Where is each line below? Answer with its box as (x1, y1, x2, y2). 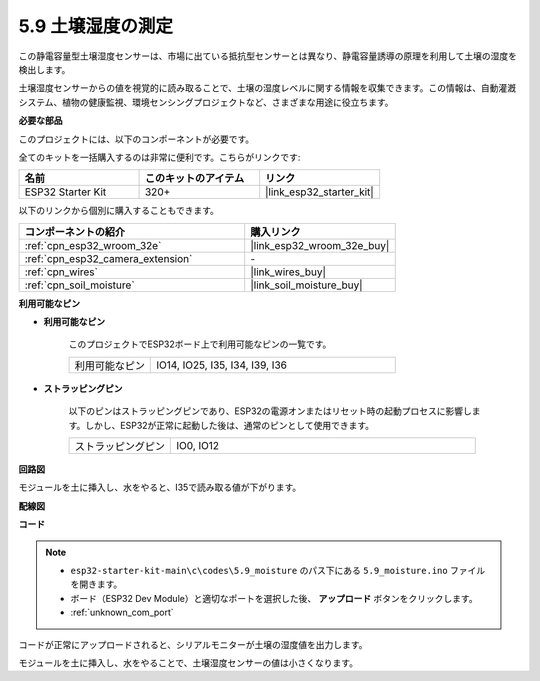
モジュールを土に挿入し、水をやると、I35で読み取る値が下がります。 (18, 481, 302, 494)
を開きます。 (70, 578, 123, 590)
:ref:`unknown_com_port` (70, 606, 174, 619)
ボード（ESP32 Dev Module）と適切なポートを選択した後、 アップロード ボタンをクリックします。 (70, 592, 479, 604)
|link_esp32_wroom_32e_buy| (250, 238, 390, 252)
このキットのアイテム (144, 171, 245, 185)
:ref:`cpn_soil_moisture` (24, 278, 135, 292)
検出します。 (18, 63, 71, 75)
